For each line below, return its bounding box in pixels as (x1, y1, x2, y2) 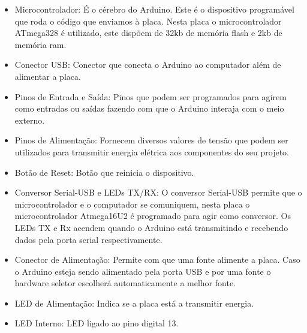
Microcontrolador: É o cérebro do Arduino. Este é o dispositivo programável (14, 3, 294, 15)
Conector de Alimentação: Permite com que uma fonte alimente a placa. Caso (14, 253, 300, 266)
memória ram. (14, 38, 67, 50)
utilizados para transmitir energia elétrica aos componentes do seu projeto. (14, 145, 289, 158)
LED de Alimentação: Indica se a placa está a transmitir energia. (14, 296, 254, 309)
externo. (14, 113, 45, 126)
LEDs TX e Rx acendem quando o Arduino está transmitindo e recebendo (14, 221, 288, 233)
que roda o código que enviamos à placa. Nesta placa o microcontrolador (14, 14, 282, 27)
